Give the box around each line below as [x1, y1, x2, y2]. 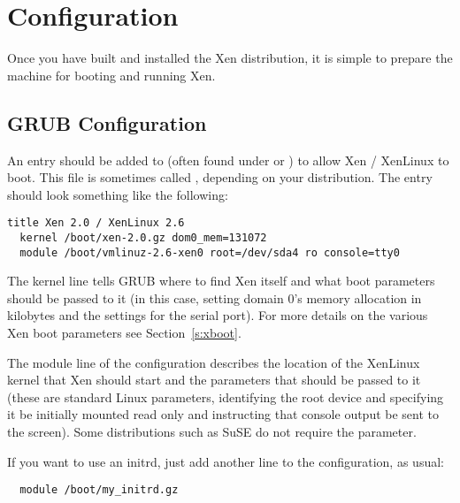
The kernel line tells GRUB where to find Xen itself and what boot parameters [7, 271, 435, 290]
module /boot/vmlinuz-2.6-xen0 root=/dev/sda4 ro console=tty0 [19, 246, 400, 259]
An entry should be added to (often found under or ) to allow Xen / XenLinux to [7, 150, 449, 169]
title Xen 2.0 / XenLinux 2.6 [7, 217, 185, 230]
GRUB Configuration [7, 109, 207, 136]
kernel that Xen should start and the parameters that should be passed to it [7, 370, 421, 389]
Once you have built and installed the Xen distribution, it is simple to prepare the [7, 49, 453, 67]
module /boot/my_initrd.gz [19, 484, 179, 497]
